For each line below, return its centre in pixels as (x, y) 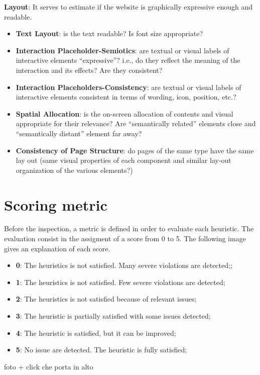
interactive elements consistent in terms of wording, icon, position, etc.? (126, 97)
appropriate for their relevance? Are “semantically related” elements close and (136, 123)
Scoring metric (56, 204)
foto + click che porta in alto (49, 366)
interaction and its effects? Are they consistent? (89, 70)
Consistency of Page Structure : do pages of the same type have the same (135, 150)
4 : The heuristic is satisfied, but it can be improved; (96, 333)
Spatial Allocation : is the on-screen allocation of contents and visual (124, 113)
